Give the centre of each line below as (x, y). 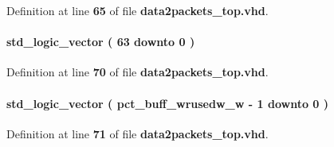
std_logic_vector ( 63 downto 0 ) (101, 42)
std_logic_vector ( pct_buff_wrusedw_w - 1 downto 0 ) (168, 103)
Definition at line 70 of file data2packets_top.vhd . (138, 72)
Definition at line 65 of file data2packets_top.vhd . (138, 10)
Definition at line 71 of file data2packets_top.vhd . (138, 133)
